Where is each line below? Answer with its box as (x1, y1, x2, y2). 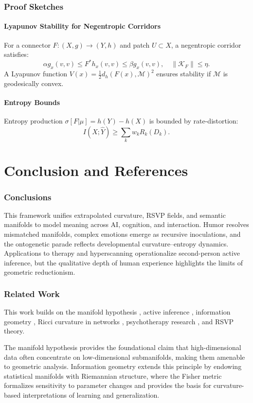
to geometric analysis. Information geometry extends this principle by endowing (4, 361, 242, 371)
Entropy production (4, 116, 63, 126)
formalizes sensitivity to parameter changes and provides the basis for (4, 380, 212, 390)
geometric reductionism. (4, 267, 75, 277)
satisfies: (4, 49, 29, 59)
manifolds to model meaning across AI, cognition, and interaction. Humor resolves (4, 219, 249, 229)
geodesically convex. (4, 78, 64, 88)
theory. (4, 326, 25, 336)
